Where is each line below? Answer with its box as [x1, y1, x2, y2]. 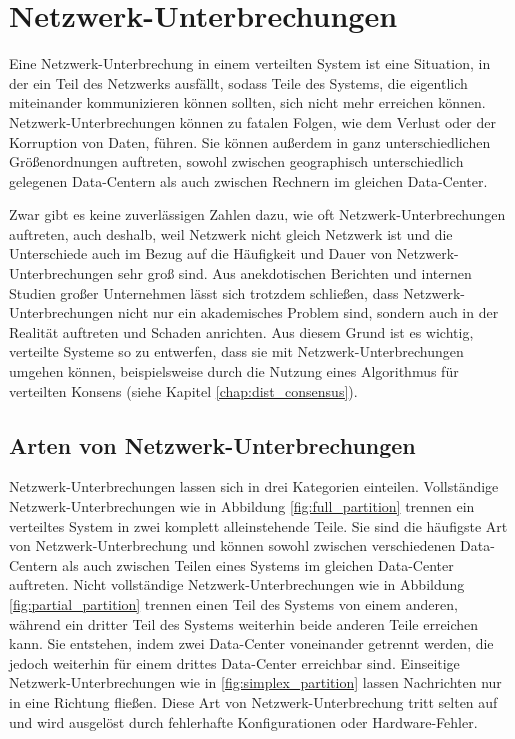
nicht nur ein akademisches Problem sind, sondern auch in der [117, 302, 499, 323]
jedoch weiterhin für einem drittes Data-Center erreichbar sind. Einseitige [9, 652, 460, 673]
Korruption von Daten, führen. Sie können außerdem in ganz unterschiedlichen [9, 131, 491, 152]
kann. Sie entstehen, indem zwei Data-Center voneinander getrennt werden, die [9, 633, 494, 654]
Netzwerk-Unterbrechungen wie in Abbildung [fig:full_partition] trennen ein [9, 496, 475, 517]
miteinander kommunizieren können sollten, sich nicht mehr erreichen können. [9, 92, 486, 113]
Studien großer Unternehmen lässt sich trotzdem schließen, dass [9, 282, 399, 303]
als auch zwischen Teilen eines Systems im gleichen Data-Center [62, 554, 454, 575]
